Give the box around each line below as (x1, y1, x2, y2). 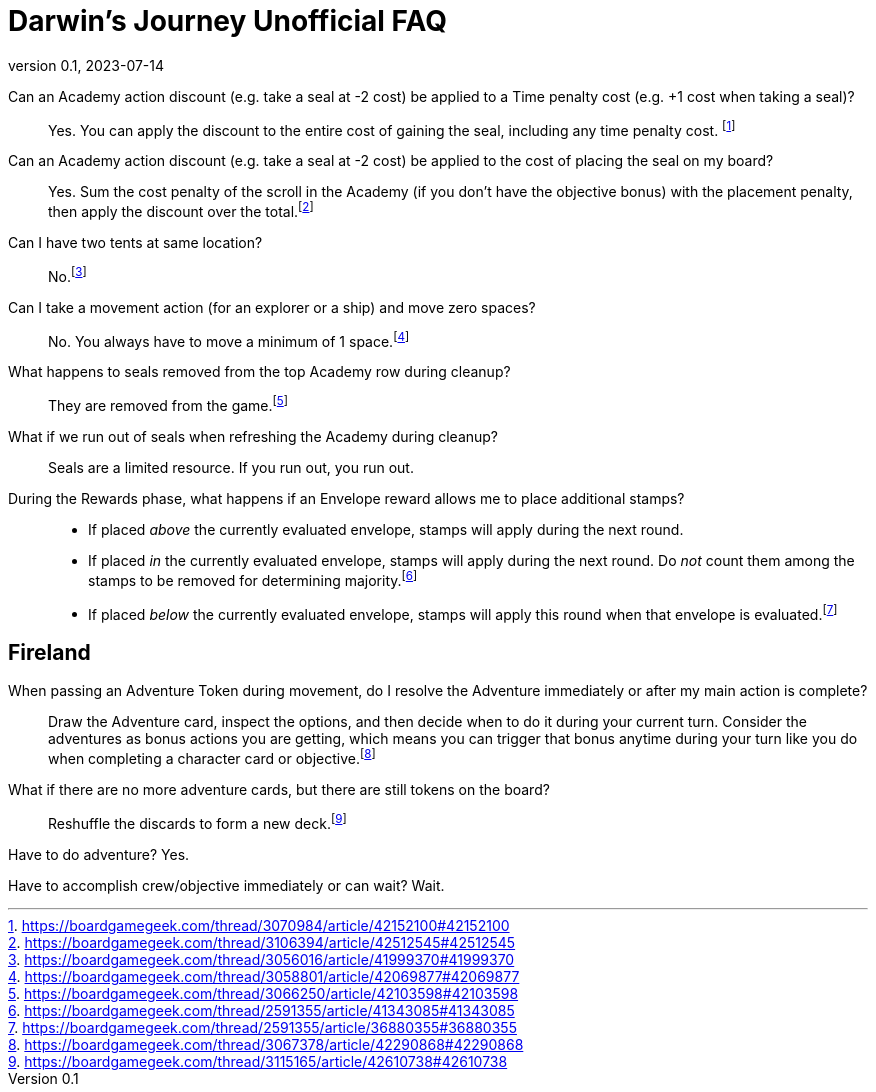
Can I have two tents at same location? (8, 234, 263, 252)
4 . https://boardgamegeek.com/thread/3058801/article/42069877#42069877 (8, 967, 520, 985)
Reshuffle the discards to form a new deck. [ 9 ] (48, 811, 347, 832)
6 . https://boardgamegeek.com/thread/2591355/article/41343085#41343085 (8, 1001, 515, 1019)
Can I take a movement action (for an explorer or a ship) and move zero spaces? (8, 298, 536, 316)
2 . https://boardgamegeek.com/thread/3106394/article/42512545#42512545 (8, 933, 516, 951)
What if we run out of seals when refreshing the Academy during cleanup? (8, 428, 499, 446)
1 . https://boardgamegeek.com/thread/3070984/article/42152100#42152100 (8, 916, 510, 934)
